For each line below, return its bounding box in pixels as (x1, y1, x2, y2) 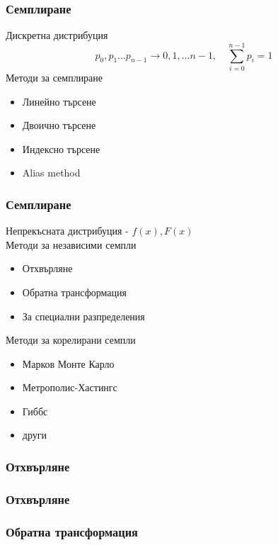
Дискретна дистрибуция (6, 28, 108, 43)
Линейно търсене (22, 94, 96, 108)
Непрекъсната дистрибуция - (6, 223, 129, 238)
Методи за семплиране (6, 69, 103, 84)
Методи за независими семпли (6, 237, 137, 252)
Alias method (22, 165, 81, 180)
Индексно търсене (22, 141, 100, 156)
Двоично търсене (22, 118, 96, 133)
